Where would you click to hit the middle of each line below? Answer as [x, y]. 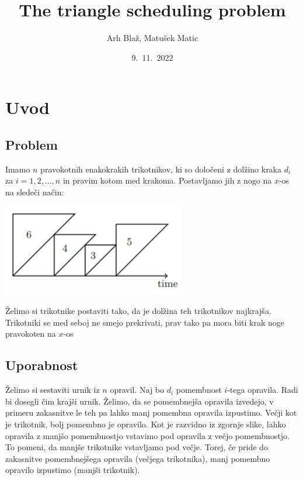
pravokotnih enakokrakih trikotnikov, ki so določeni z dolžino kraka [161, 169]
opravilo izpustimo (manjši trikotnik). [73, 470]
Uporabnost [42, 365]
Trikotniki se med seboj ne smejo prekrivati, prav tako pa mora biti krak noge [145, 322]
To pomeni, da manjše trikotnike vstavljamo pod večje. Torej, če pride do [137, 447]
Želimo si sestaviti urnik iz [53, 390]
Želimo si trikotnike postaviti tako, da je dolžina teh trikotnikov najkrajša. [138, 311]
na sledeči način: [35, 191]
